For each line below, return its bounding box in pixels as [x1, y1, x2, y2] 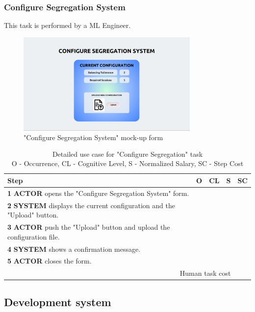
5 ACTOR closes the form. [7, 256, 92, 266]
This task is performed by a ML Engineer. [4, 20, 131, 30]
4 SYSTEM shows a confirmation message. [7, 243, 141, 254]
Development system [4, 294, 111, 309]
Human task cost [179, 268, 231, 278]
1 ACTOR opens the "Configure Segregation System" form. [7, 188, 189, 198]
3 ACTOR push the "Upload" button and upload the [7, 222, 170, 232]
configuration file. [7, 231, 60, 241]
